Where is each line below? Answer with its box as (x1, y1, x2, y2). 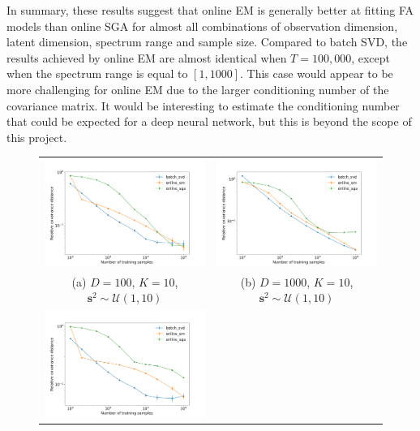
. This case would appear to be (240, 65, 393, 82)
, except (351, 49, 391, 66)
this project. (6, 128, 67, 145)
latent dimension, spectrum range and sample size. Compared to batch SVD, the (6, 33, 408, 50)
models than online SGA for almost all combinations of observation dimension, (6, 17, 398, 34)
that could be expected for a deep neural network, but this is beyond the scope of (6, 113, 412, 130)
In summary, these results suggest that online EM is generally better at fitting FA (6, 2, 414, 18)
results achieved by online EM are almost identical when (6, 49, 287, 66)
